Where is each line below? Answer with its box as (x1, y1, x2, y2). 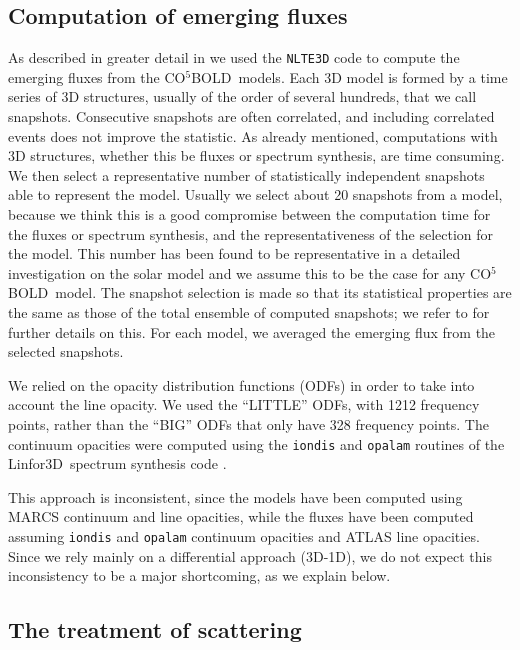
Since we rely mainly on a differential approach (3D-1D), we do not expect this (8, 545, 492, 566)
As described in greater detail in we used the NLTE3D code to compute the (8, 47, 460, 68)
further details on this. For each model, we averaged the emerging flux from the (8, 321, 496, 342)
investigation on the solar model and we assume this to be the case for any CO (8, 262, 492, 283)
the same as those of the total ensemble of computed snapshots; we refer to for (8, 301, 490, 322)
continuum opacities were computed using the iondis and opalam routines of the (8, 433, 505, 454)
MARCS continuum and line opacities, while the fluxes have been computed (8, 506, 474, 527)
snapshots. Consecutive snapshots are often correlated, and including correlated (8, 106, 495, 127)
